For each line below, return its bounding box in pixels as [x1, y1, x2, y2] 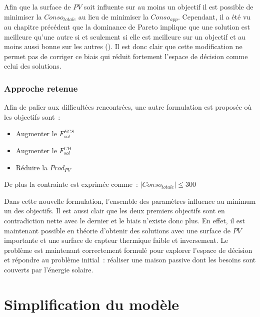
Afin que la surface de [4, 2, 71, 12]
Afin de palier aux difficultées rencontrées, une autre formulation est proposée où [4, 102, 252, 112]
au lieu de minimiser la [78, 11, 148, 22]
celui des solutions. [4, 61, 61, 71]
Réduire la [15, 162, 48, 172]
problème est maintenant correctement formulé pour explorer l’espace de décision [4, 244, 252, 255]
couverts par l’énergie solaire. [4, 264, 93, 274]
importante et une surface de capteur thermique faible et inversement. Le [4, 235, 228, 245]
